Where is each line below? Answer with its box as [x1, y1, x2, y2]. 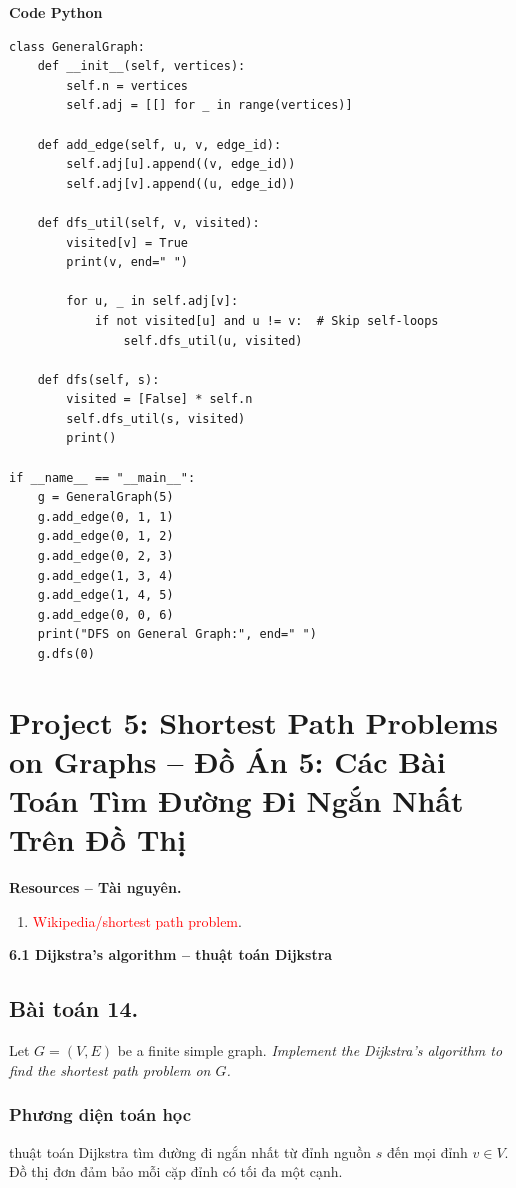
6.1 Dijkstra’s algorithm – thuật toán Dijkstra [9, 944, 333, 965]
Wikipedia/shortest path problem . [32, 910, 242, 931]
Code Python [9, 2, 103, 22]
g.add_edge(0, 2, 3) [37, 549, 174, 564]
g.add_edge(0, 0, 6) [37, 607, 174, 622]
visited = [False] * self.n [66, 392, 253, 407]
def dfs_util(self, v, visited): [37, 215, 260, 230]
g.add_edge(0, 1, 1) [37, 509, 174, 524]
